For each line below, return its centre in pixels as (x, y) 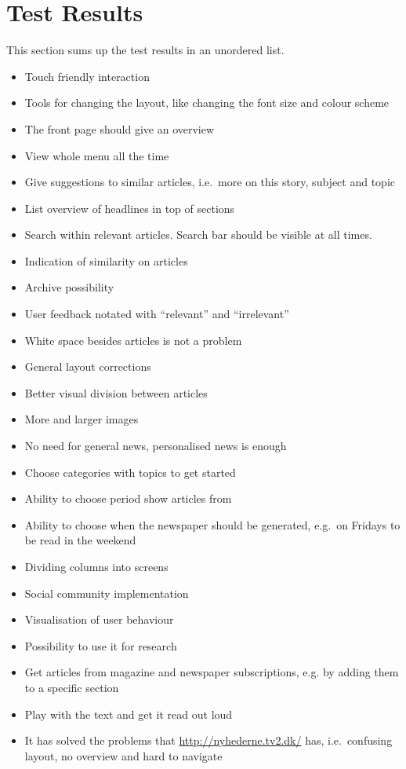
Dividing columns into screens (96, 566)
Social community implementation (107, 593)
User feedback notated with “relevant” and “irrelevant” (157, 314)
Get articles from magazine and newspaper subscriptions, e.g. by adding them (212, 672)
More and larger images (82, 419)
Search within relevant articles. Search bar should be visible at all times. (198, 234)
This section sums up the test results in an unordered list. (145, 50)
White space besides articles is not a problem (133, 340)
